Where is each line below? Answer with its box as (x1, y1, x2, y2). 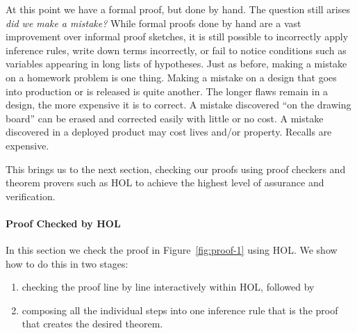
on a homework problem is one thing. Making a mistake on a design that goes (6, 70, 337, 84)
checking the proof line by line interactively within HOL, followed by (22, 279, 315, 294)
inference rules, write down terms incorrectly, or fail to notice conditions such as (6, 42, 347, 57)
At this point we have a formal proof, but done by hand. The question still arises (6, 2, 350, 16)
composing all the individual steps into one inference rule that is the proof (22, 302, 338, 317)
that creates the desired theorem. (22, 316, 163, 331)
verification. (6, 188, 56, 203)
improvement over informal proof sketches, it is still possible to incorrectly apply (6, 29, 349, 44)
